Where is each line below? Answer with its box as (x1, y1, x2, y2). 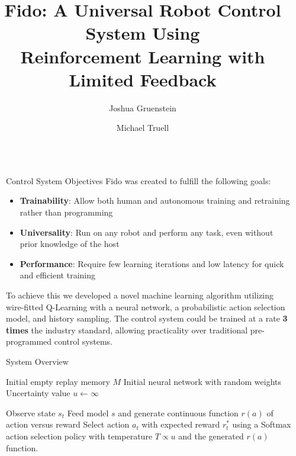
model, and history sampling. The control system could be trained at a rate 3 (6, 312, 288, 325)
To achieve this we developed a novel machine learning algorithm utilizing (6, 289, 274, 301)
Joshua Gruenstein (109, 101, 176, 114)
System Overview (6, 355, 69, 367)
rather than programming (20, 206, 113, 219)
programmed (6, 335, 52, 348)
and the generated (178, 429, 244, 442)
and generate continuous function (118, 406, 239, 419)
